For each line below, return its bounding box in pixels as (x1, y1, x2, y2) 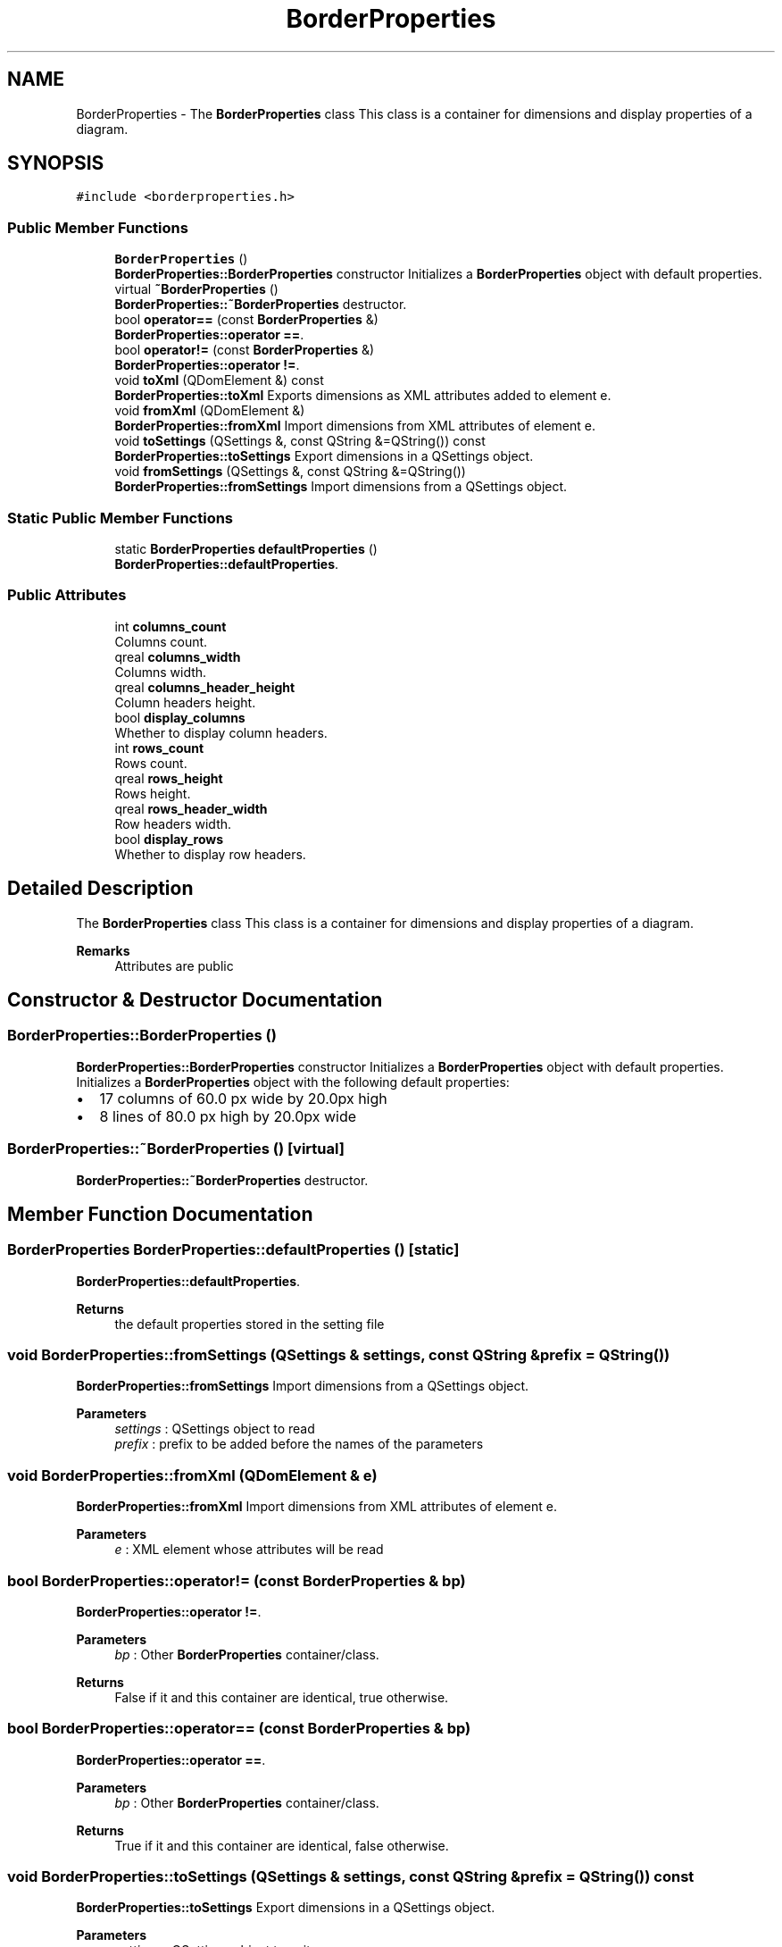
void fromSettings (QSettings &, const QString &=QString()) (114, 464, 466, 480)
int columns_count (114, 618, 227, 634)
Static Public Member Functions (7, 508, 234, 527)
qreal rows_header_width (114, 800, 268, 816)
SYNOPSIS (7, 152, 104, 175)
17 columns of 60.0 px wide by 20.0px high (99, 1089, 387, 1107)
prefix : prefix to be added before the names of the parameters (114, 1436, 484, 1452)
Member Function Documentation (7, 1202, 313, 1225)
